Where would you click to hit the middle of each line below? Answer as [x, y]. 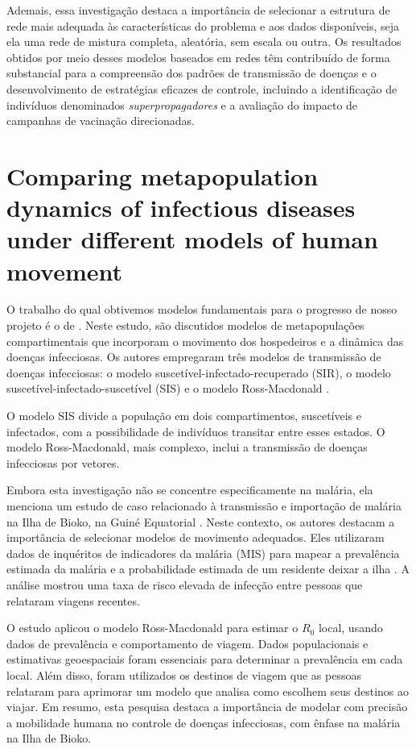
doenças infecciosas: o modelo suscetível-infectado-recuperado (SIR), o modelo [199, 372]
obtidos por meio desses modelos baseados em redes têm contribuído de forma [198, 57]
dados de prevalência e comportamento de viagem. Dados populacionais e [187, 643]
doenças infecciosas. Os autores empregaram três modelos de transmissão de [194, 357]
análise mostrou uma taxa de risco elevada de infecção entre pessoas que [185, 584]
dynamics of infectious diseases [181, 208]
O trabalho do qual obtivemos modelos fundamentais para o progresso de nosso [202, 309]
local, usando [350, 628]
